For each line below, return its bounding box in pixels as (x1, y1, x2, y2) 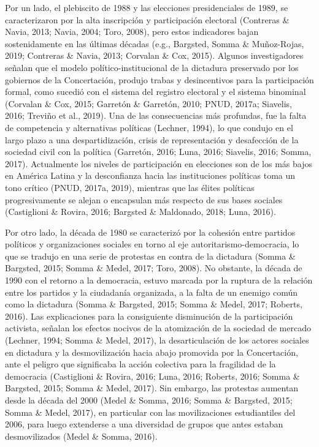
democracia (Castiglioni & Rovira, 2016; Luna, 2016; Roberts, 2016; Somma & (5, 369, 300, 382)
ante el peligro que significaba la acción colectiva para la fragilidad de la (5, 358, 276, 370)
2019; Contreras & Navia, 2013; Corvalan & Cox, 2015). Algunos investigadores (5, 49, 304, 62)
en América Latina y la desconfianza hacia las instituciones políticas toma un (5, 169, 296, 182)
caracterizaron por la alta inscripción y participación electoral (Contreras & (5, 13, 290, 26)
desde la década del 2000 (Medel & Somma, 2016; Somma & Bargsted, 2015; (5, 394, 293, 406)
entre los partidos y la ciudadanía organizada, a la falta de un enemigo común (5, 285, 298, 298)
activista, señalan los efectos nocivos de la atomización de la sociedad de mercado (5, 321, 311, 334)
